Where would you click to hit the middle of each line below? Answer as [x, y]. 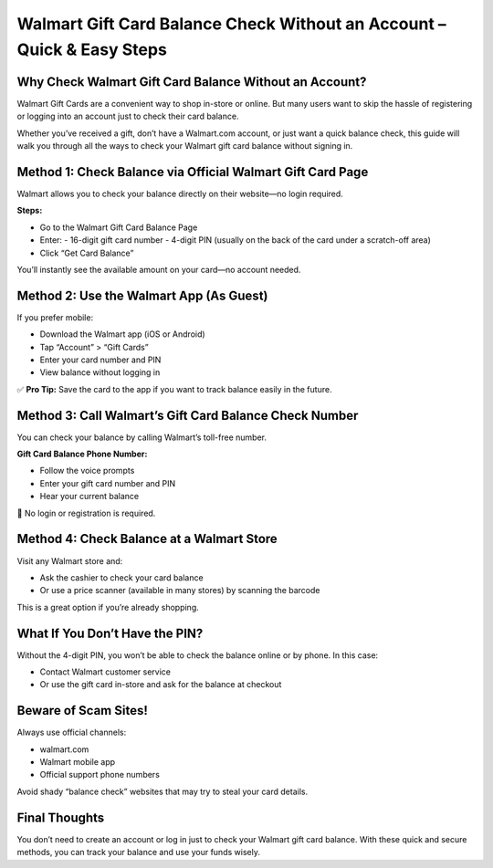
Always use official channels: [72, 732]
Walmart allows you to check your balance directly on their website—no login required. [180, 193]
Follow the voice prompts [87, 471]
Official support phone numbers [100, 775]
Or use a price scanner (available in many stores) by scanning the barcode [180, 591]
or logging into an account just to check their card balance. [128, 116]
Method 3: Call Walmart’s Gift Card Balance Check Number [188, 415]
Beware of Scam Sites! [82, 711]
